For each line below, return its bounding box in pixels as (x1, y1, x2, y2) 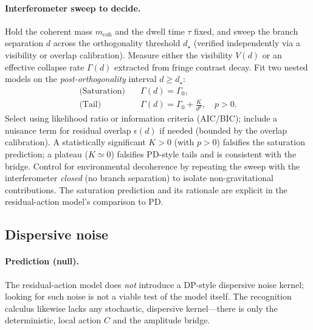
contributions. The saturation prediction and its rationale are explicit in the (5, 183, 287, 196)
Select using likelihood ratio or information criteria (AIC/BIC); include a (5, 112, 278, 125)
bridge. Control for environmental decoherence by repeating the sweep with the (5, 159, 300, 172)
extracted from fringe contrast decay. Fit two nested (114, 60, 308, 73)
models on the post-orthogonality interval (5, 72, 157, 85)
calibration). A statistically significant (5, 136, 146, 148)
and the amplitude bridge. (112, 314, 210, 326)
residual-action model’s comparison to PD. (5, 195, 163, 208)
